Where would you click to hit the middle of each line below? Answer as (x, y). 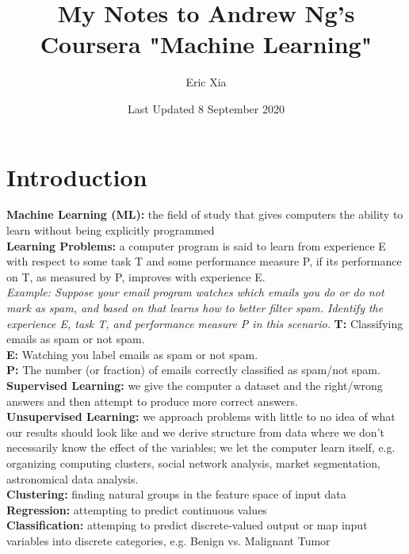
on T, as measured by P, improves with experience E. (136, 276)
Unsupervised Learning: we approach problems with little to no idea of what (201, 416)
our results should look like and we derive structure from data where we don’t (195, 432)
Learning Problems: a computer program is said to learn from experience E (196, 245)
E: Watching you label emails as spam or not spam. (132, 354)
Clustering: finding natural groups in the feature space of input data (176, 494)
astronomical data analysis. (73, 478)
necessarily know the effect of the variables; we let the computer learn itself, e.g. (201, 447)
